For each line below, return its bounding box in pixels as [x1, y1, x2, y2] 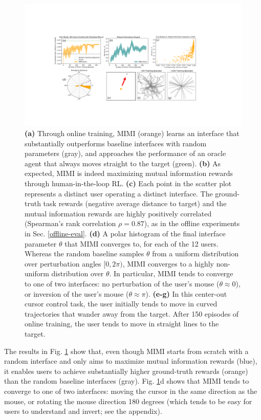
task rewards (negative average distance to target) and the [43, 198, 227, 209]
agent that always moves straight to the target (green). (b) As [25, 158, 221, 168]
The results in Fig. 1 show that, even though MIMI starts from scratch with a [4, 345, 249, 356]
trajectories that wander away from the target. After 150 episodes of [25, 308, 239, 319]
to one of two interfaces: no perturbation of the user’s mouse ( [25, 278, 220, 289]
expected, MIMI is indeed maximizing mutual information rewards [25, 168, 233, 179]
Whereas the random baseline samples [25, 248, 144, 259]
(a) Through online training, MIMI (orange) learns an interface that [25, 128, 240, 139]
